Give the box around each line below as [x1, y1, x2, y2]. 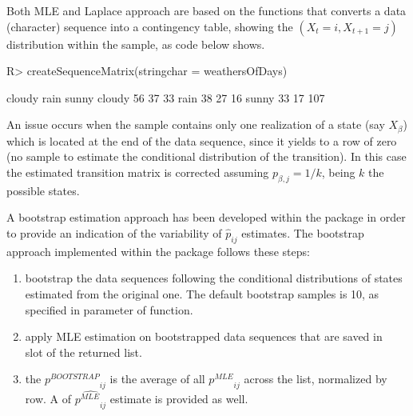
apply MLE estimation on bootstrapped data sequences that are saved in [25, 328, 383, 345]
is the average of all [109, 370, 205, 387]
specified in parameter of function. [25, 301, 193, 318]
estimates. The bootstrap [241, 225, 364, 241]
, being [321, 164, 355, 181]
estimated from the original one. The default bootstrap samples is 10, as [25, 285, 379, 302]
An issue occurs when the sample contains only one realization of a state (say [6, 116, 385, 133]
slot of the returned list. [25, 343, 142, 360]
